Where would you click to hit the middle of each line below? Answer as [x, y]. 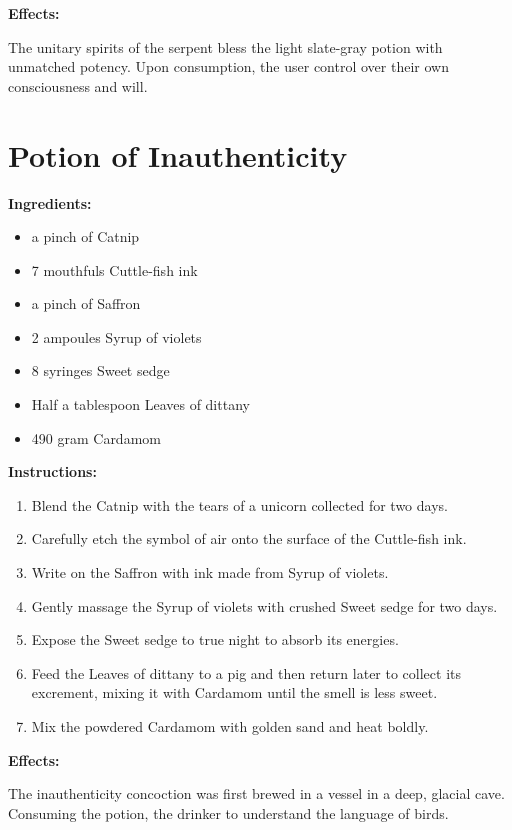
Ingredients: [50, 202]
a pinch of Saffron [86, 303]
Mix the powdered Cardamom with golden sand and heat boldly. [230, 726]
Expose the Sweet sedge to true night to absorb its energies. [215, 639]
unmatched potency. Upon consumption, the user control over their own [228, 66]
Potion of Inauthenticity [178, 154]
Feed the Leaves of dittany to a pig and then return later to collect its [246, 672]
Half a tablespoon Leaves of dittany [140, 404]
